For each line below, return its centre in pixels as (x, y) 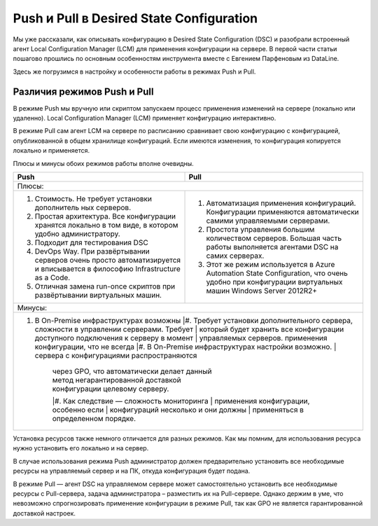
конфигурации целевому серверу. (111, 389)
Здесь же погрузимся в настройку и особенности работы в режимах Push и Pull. (134, 71)
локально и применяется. (51, 151)
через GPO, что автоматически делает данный (132, 371)
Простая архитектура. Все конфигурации (105, 216)
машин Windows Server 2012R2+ (262, 291)
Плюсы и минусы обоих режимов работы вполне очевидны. (103, 163)
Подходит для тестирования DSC (91, 242)
